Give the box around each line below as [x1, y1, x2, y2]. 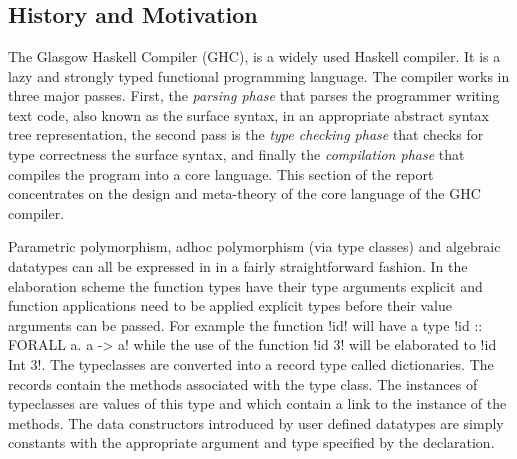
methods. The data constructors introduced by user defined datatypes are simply [8, 412, 504, 433]
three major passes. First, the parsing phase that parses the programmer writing [8, 85, 500, 106]
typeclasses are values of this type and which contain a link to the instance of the [8, 393, 507, 414]
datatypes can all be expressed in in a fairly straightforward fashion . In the [8, 255, 468, 276]
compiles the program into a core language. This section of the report [8, 163, 434, 184]
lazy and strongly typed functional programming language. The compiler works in [8, 65, 510, 86]
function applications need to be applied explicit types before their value [8, 295, 452, 316]
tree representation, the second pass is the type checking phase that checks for [8, 124, 484, 145]
